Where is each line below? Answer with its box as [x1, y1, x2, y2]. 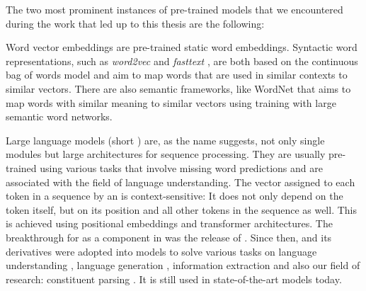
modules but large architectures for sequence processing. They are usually [6, 147, 326, 161]
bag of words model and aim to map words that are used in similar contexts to [6, 67, 348, 82]
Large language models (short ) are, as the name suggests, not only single [6, 132, 325, 147]
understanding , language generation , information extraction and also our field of [6, 258, 360, 273]
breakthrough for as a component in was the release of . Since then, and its [6, 229, 332, 244]
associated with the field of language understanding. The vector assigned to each [6, 174, 355, 189]
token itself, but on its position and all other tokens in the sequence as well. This [6, 202, 358, 217]
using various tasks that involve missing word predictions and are [40, 160, 323, 175]
